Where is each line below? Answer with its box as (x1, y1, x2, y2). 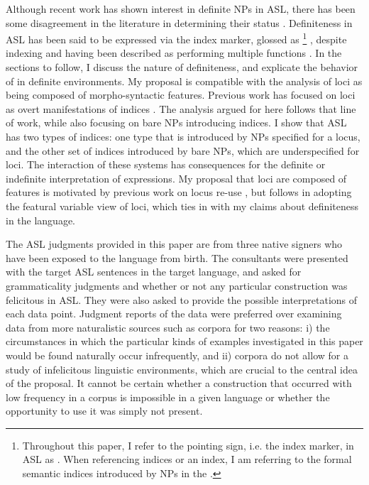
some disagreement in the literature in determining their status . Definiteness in (6, 15, 353, 30)
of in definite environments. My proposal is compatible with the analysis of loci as (6, 73, 363, 88)
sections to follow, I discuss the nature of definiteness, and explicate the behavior (6, 60, 358, 75)
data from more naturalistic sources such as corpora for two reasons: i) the (6, 320, 330, 334)
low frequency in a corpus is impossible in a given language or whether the (6, 389, 330, 404)
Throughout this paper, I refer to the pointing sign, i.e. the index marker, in (22, 437, 354, 452)
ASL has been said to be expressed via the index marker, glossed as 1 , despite (6, 30, 347, 46)
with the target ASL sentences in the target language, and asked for (6, 264, 302, 279)
